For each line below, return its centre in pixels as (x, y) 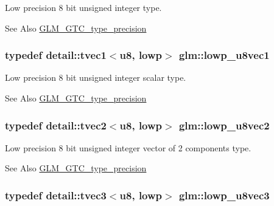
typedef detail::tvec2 (56, 125)
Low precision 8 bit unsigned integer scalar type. (96, 77)
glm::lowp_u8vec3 (224, 195)
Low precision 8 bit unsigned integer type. (83, 7)
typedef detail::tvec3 (56, 195)
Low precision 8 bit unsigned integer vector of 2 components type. (128, 147)
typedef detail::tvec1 (56, 55)
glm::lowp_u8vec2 (224, 125)
